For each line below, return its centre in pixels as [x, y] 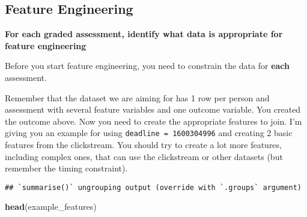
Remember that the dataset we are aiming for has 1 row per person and [137, 97]
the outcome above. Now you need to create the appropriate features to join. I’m [153, 121]
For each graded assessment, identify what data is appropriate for [144, 34]
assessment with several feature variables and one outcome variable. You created [153, 109]
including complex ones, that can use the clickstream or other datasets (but [144, 156]
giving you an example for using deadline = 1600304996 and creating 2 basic [149, 133]
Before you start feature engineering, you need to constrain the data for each [147, 66]
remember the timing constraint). [66, 168]
